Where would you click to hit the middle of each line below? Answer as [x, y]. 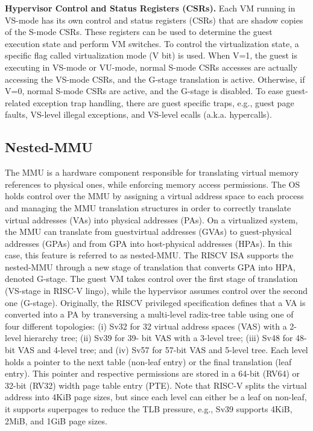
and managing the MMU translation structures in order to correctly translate [148, 207]
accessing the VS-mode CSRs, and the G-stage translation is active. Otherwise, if [155, 79]
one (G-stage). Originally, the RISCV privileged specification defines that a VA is [155, 302]
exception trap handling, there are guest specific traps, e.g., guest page [163, 102]
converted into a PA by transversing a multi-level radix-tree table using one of [149, 314]
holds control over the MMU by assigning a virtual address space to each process [154, 196]
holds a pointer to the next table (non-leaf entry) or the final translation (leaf [148, 361]
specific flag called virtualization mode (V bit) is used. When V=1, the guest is [151, 55]
